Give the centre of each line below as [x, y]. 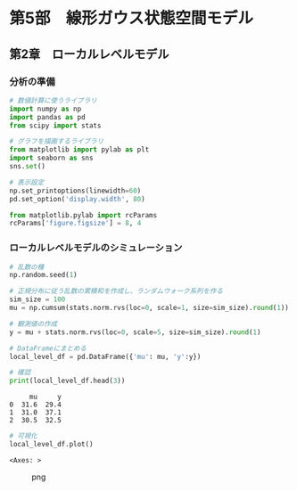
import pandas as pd [48, 117]
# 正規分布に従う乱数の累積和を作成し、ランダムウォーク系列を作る [116, 291]
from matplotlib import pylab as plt [79, 150]
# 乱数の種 [27, 267]
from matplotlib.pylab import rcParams [83, 215]
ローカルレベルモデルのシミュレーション [96, 248]
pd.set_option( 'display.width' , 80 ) [77, 199]
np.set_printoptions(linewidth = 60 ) [75, 191]
